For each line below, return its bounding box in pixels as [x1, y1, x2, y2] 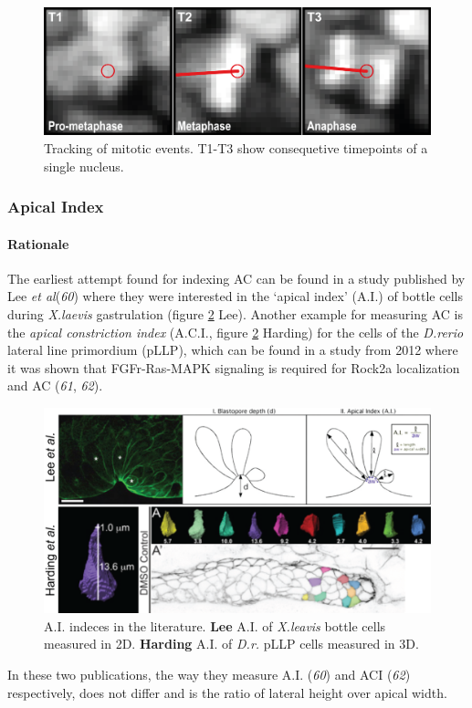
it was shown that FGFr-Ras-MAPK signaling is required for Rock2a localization [7, 358, 460, 377]
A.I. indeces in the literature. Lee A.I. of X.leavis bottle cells [44, 616, 386, 635]
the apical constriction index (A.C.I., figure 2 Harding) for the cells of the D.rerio [7, 322, 464, 341]
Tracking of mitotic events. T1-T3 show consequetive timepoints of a [44, 138, 428, 157]
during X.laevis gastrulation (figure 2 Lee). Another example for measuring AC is [7, 304, 463, 323]
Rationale [7, 234, 69, 253]
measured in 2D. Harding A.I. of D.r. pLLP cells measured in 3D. [44, 634, 419, 653]
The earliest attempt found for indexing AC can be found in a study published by [7, 268, 466, 287]
